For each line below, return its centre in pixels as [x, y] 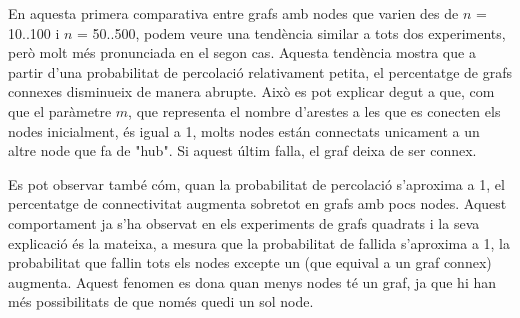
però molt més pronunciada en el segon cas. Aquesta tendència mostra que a [242, 52]
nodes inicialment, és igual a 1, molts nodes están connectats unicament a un [244, 130]
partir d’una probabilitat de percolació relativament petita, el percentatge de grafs [260, 71]
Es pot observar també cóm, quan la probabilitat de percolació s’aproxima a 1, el [256, 183]
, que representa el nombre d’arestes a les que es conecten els [314, 110]
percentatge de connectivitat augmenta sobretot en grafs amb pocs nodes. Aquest [257, 203]
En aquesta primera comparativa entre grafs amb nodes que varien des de [233, 13]
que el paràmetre [60, 110]
